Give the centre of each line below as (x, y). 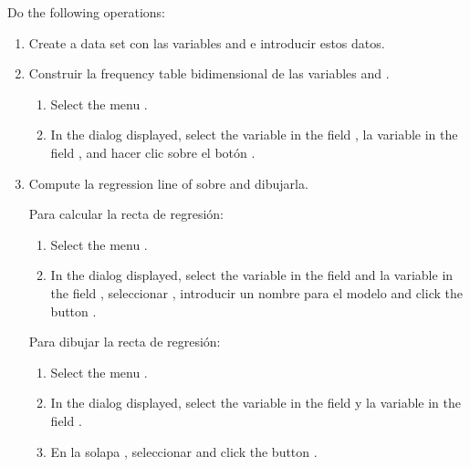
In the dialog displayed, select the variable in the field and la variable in (252, 275)
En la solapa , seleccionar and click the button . (184, 451)
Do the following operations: (86, 12)
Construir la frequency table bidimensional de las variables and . (209, 73)
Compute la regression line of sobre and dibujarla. (168, 183)
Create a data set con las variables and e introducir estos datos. (207, 42)
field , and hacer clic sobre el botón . (153, 152)
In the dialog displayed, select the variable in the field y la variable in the (256, 403)
